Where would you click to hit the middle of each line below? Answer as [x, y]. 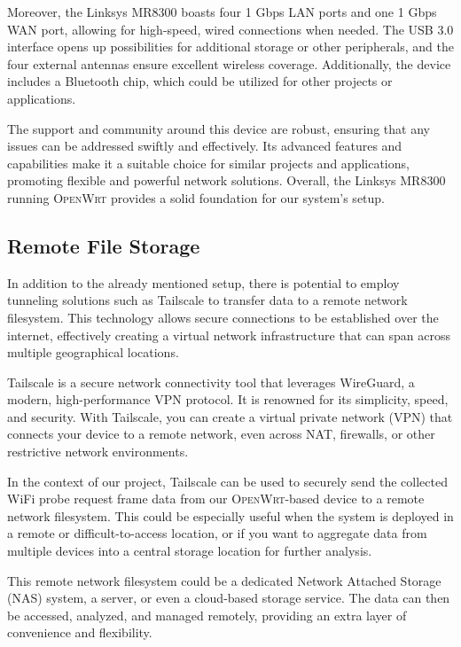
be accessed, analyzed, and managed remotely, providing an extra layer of [207, 615]
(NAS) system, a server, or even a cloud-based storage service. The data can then [229, 598]
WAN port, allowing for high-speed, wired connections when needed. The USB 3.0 [230, 29]
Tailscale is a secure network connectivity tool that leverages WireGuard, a [211, 382]
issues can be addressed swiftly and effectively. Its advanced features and [205, 146]
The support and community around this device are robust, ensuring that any [219, 128]
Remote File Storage [104, 245]
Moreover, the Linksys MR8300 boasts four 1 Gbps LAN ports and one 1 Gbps [222, 12]
